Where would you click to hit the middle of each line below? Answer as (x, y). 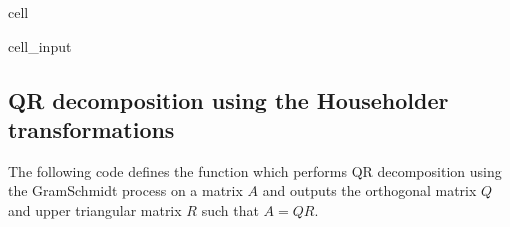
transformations (91, 128)
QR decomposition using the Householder (228, 99)
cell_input (40, 45)
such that (230, 209)
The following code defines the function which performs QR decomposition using (255, 170)
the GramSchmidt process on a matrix (125, 190)
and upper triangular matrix (95, 209)
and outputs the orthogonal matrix (369, 190)
